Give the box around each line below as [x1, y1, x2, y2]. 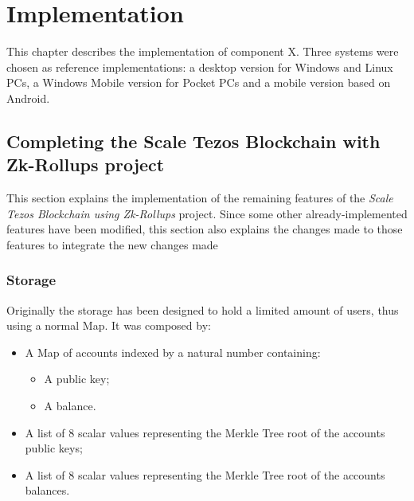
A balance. [44, 397, 96, 414]
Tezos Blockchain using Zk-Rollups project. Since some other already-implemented [6, 205, 408, 221]
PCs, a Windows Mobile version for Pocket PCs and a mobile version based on [6, 74, 391, 91]
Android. [6, 89, 50, 106]
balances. [25, 482, 70, 499]
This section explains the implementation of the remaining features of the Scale [6, 190, 393, 206]
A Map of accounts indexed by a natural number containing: [25, 343, 321, 360]
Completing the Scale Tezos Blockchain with [6, 128, 381, 153]
